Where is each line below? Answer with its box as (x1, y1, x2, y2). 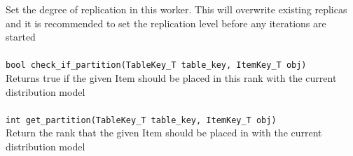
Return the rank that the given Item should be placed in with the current (6, 125, 322, 140)
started (6, 29, 36, 44)
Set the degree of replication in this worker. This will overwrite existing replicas (6, 2, 347, 16)
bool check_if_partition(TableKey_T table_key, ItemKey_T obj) (6, 60, 307, 71)
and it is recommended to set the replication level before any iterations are (6, 15, 326, 30)
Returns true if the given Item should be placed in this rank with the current (6, 71, 337, 85)
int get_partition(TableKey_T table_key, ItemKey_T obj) (6, 115, 277, 125)
